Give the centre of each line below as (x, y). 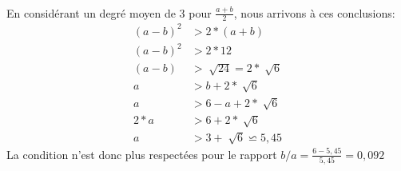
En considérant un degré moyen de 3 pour (109, 12)
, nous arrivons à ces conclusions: (314, 12)
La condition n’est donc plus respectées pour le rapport (142, 154)
